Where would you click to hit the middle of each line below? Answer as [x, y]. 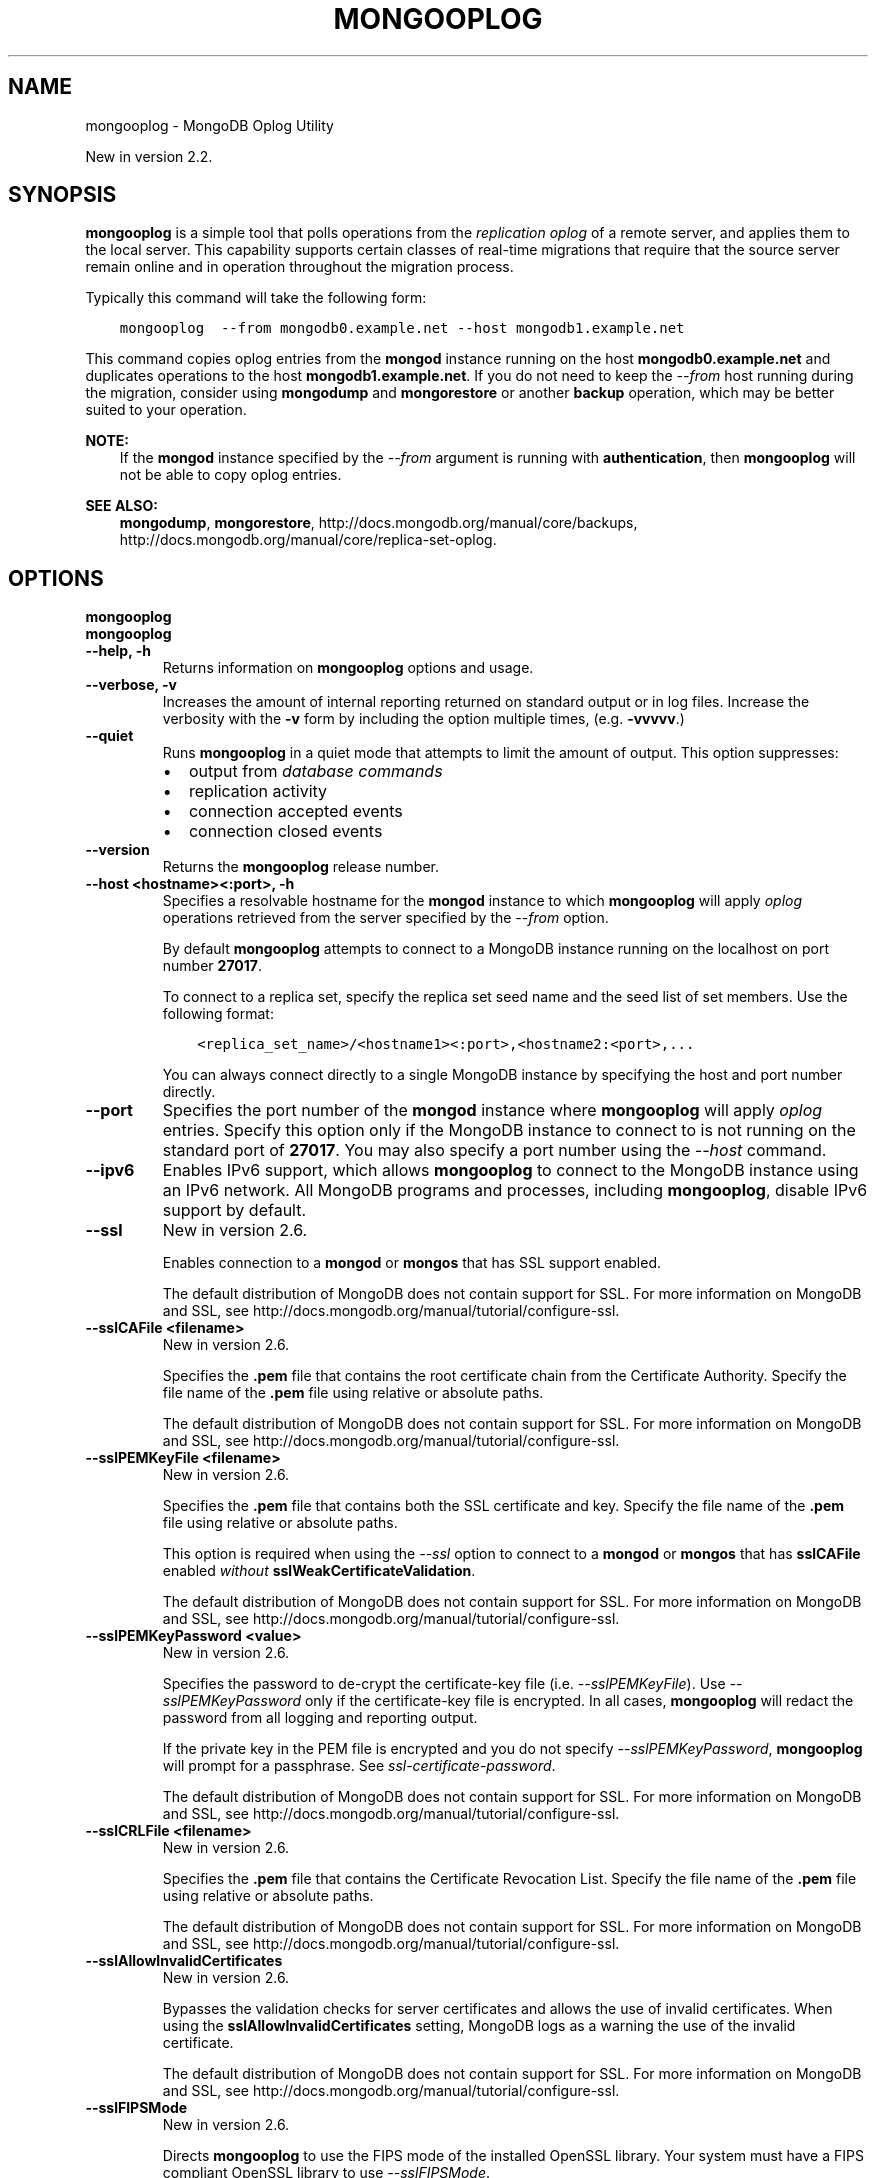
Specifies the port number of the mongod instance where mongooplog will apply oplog [492, 1110]
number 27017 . [212, 966]
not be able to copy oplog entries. [230, 475]
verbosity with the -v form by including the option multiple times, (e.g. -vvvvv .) [423, 719]
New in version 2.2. [149, 156]
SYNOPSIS [62, 195]
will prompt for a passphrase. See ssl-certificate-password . [359, 1766]
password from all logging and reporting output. [320, 1718]
